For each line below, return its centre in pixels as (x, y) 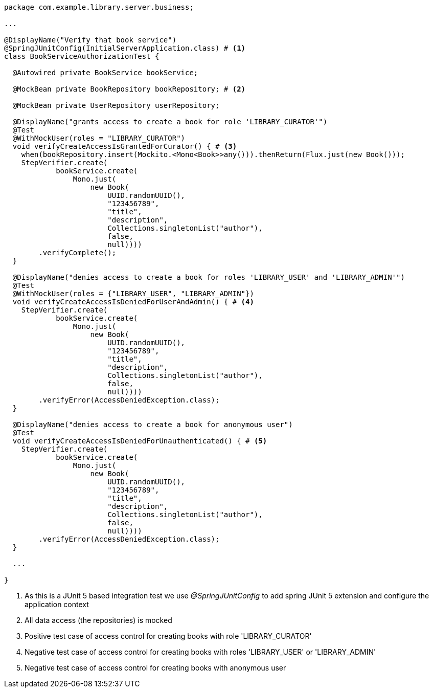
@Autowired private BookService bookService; (105, 73)
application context (57, 604)
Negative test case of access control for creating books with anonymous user (155, 668)
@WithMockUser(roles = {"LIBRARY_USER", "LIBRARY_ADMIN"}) (133, 294)
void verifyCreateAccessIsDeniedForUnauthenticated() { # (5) (140, 441)
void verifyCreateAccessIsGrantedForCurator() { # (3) (125, 146)
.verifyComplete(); (77, 253)
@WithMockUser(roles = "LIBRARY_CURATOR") (99, 138)
